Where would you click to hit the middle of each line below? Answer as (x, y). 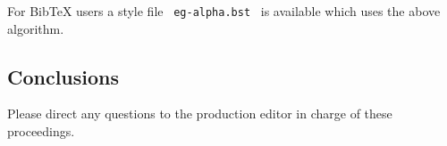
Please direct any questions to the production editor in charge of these (200, 114)
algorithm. (36, 28)
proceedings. (41, 131)
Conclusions (63, 76)
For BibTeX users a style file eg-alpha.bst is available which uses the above (224, 11)
